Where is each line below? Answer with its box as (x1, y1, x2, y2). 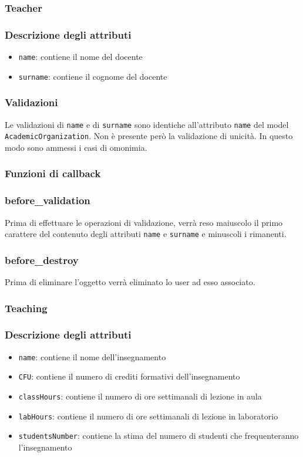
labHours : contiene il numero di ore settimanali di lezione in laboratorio (18, 409, 278, 422)
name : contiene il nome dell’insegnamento (18, 350, 166, 363)
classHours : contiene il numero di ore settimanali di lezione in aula (18, 390, 262, 402)
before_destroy (5, 252, 79, 267)
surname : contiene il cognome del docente (18, 70, 167, 82)
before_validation (5, 193, 90, 208)
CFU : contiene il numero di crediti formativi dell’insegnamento (18, 370, 240, 382)
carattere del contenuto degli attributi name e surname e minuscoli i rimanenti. (5, 228, 287, 240)
